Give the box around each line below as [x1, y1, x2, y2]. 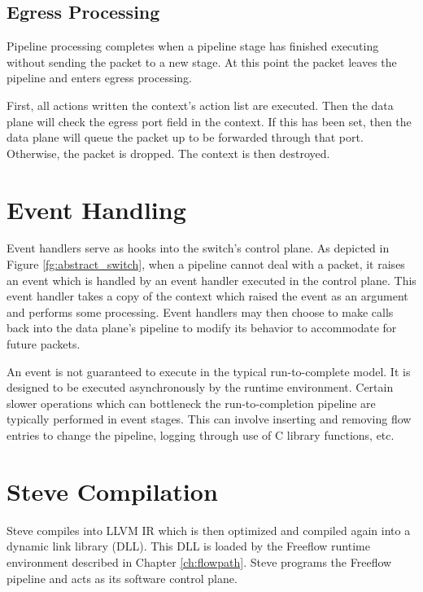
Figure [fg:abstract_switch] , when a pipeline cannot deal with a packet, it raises [7, 256, 405, 273]
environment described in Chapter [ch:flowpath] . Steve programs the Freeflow [7, 553, 392, 570]
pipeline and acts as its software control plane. [7, 569, 238, 586]
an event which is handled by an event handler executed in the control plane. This [7, 271, 416, 288]
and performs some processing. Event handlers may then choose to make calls [7, 303, 394, 320]
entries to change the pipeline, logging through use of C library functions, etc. [7, 427, 395, 444]
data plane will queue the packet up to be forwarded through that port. [7, 129, 364, 146]
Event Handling [7, 192, 186, 226]
